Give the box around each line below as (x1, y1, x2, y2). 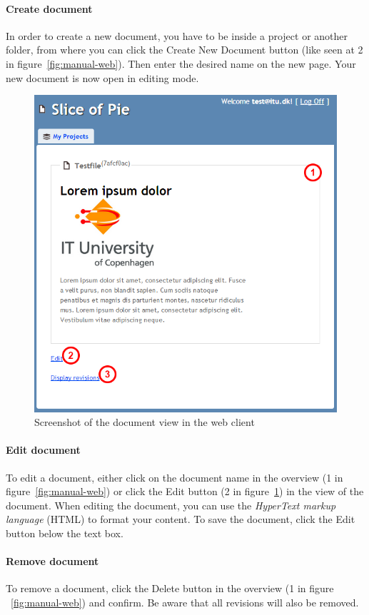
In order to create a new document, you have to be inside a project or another (6, 28, 348, 43)
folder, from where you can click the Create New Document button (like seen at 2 (6, 42, 363, 57)
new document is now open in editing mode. (6, 70, 199, 85)
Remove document (6, 554, 99, 569)
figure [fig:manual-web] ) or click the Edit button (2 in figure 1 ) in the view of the (6, 484, 364, 499)
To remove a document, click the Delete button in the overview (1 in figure (6, 581, 334, 596)
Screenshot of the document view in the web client (34, 415, 255, 430)
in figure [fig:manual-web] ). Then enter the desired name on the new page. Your (6, 56, 356, 71)
